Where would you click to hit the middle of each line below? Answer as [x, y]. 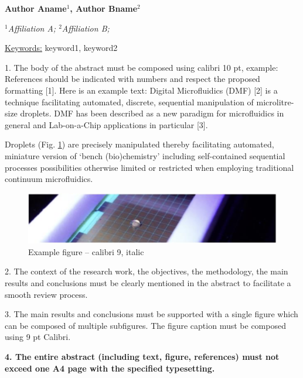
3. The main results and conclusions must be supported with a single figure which [151, 314]
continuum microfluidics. [49, 179]
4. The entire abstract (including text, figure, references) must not [142, 356]
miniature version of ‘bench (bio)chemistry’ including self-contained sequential [145, 155]
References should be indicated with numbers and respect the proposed [132, 79]
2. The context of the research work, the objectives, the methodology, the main [147, 271]
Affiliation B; [86, 28]
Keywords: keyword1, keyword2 [61, 48]
